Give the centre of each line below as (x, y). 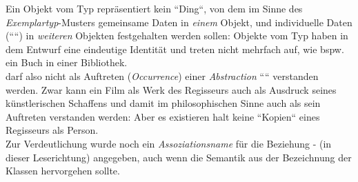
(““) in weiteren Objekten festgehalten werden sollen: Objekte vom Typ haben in (177, 36)
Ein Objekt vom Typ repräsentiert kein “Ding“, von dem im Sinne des (154, 8)
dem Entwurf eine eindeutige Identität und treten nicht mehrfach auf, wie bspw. (175, 49)
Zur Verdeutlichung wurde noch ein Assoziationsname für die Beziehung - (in (169, 143)
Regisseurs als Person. (52, 130)
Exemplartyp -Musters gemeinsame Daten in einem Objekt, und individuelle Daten (179, 22)
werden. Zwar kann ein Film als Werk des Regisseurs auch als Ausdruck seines (171, 89)
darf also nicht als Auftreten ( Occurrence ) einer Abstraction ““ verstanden (162, 75)
